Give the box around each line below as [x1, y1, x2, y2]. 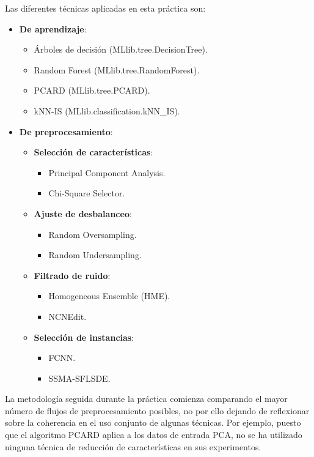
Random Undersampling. [48, 248, 142, 261]
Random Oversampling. [48, 228, 137, 240]
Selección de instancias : [34, 330, 134, 343]
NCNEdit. [48, 310, 87, 322]
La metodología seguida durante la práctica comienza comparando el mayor [5, 392, 288, 405]
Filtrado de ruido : [34, 269, 111, 281]
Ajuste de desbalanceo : [34, 207, 132, 220]
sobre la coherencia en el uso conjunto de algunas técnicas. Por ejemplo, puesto [5, 416, 301, 429]
